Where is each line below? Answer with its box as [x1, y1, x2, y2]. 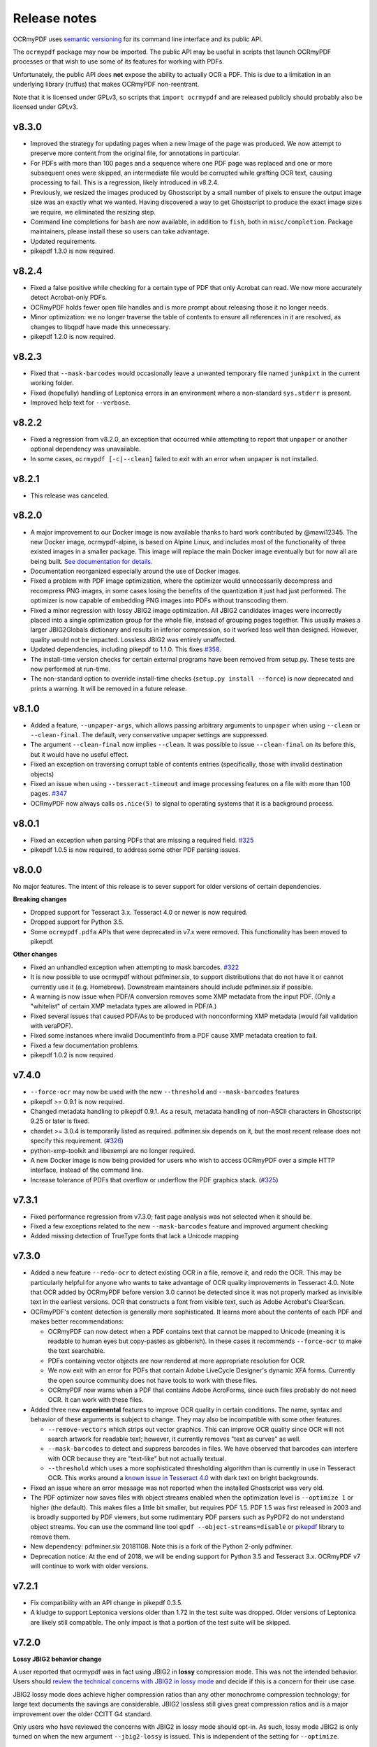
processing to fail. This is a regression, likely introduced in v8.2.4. [30, 178, 219, 187]
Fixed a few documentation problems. [30, 1041, 140, 1050]
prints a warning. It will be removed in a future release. [30, 684, 188, 693]
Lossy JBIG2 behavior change [13, 1655, 102, 1663]
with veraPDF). [30, 1022, 73, 1030]
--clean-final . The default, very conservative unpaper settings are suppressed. [30, 731, 269, 739]
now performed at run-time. [30, 665, 111, 673]
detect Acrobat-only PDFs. [30, 293, 108, 302]
